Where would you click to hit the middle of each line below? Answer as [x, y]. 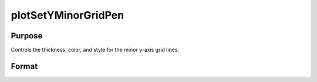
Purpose [27, 36]
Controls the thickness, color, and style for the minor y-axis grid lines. [95, 50]
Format [24, 66]
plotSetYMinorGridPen [68, 15]
